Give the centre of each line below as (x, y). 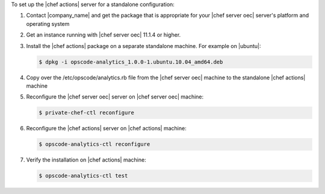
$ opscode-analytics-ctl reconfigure (94, 144)
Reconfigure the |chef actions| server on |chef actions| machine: (106, 129)
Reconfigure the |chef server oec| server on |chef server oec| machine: (115, 97)
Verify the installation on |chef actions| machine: (86, 160)
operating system (48, 23)
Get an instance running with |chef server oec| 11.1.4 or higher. (104, 35)
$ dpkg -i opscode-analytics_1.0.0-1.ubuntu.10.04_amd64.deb (131, 62)
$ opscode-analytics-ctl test (83, 176)
